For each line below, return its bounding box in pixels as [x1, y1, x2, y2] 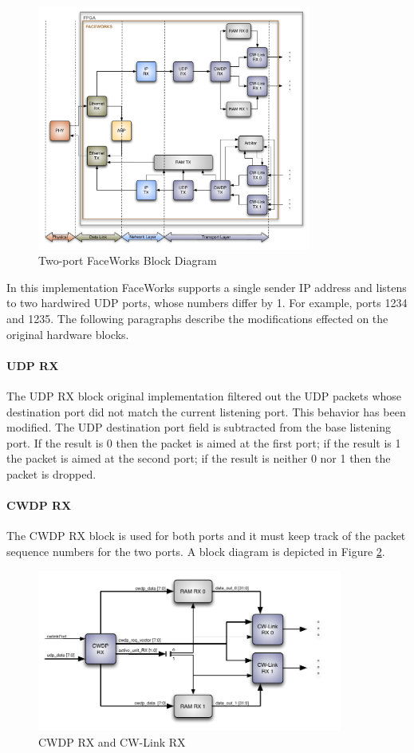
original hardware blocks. [6, 325, 129, 342]
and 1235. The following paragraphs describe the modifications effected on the [6, 309, 388, 326]
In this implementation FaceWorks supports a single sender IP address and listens [6, 278, 407, 295]
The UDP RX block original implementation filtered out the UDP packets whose [6, 387, 402, 404]
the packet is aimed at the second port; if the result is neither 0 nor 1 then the [6, 450, 391, 467]
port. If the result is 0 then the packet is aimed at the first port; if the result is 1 [6, 434, 401, 451]
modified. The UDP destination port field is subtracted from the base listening [6, 419, 391, 436]
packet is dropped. [6, 465, 97, 482]
